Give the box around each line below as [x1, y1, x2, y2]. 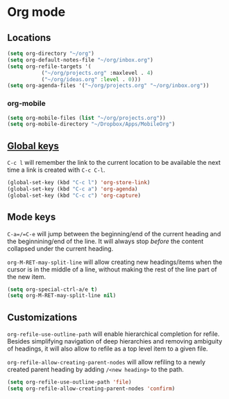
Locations [7, 32, 51, 44]
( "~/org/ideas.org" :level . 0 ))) [41, 76, 141, 83]
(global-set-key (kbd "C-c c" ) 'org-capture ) [7, 192, 141, 199]
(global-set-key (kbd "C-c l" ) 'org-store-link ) [7, 179, 151, 186]
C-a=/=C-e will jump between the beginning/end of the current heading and [7, 229, 221, 238]
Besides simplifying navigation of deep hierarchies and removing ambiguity [7, 337, 223, 346]
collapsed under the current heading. [7, 244, 114, 253]
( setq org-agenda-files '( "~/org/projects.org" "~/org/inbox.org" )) [7, 82, 210, 89]
